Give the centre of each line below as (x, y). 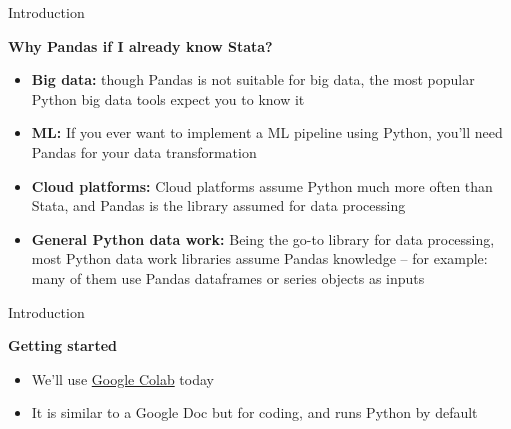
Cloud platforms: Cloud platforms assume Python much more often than (262, 185)
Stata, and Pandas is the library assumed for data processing (218, 205)
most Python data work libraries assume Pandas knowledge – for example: (259, 258)
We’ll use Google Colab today (122, 378)
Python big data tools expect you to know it (168, 98)
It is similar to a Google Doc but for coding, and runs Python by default (254, 412)
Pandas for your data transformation (144, 151)
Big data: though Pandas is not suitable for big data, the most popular (253, 79)
